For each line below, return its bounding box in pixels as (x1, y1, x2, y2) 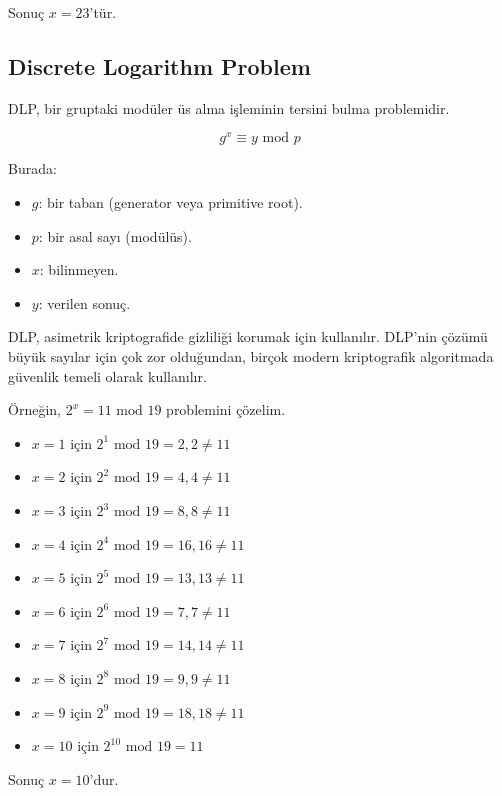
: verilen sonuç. (38, 292, 131, 313)
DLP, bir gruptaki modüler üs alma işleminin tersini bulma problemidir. (8, 97, 450, 118)
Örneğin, (8, 399, 61, 420)
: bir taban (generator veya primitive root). (38, 192, 303, 213)
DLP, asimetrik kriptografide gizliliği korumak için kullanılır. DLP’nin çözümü (8, 326, 488, 347)
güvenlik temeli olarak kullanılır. (8, 365, 207, 386)
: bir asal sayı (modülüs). (38, 225, 192, 246)
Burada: (8, 158, 57, 179)
